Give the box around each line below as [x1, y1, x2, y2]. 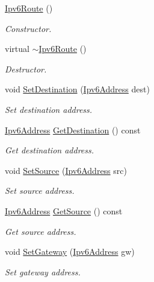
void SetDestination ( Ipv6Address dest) [5, 83, 150, 95]
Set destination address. [5, 103, 93, 115]
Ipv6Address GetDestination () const [5, 123, 141, 136]
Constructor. [5, 22, 52, 34]
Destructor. [5, 62, 47, 75]
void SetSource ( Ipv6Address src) [5, 164, 127, 176]
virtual [5, 42, 29, 55]
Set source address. [5, 184, 75, 197]
